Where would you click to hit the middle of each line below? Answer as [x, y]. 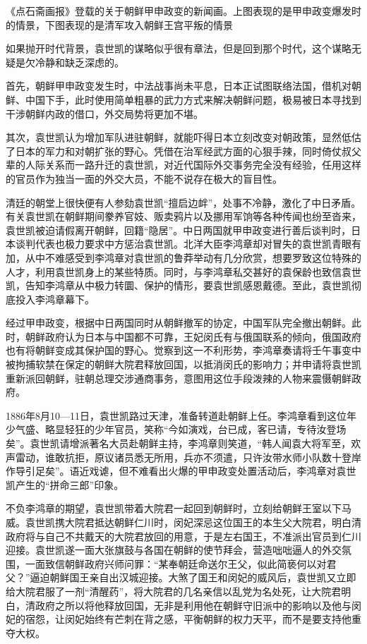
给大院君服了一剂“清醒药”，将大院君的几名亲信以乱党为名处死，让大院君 [174, 591]
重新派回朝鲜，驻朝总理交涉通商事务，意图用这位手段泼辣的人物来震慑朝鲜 [179, 378]
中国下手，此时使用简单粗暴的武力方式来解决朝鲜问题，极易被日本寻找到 [193, 99]
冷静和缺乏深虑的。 [79, 62]
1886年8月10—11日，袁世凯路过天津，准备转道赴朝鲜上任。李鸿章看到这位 [176, 415]
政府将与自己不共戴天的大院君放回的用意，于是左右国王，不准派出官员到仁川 [183, 536]
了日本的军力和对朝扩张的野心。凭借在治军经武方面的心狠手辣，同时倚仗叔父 [183, 151]
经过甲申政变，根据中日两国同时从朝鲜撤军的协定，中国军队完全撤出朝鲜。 [179, 323]
